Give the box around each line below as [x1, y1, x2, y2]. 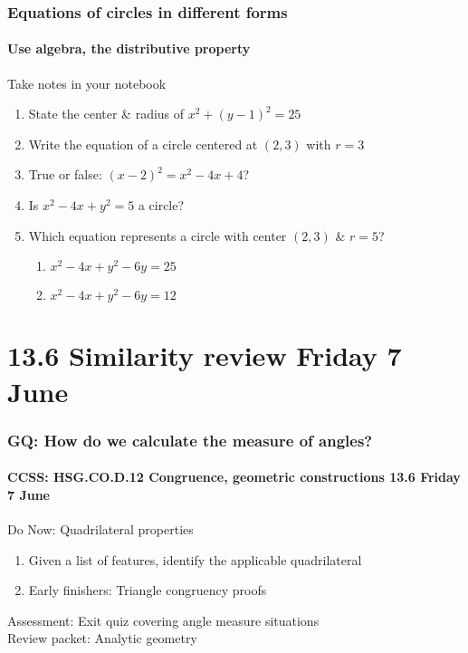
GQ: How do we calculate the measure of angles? [7, 428, 373, 451]
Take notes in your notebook [7, 73, 167, 92]
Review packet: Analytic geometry [7, 629, 197, 648]
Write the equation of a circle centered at [28, 134, 258, 153]
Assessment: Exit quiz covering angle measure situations [7, 610, 320, 629]
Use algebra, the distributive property [7, 39, 251, 58]
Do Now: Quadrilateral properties [7, 520, 194, 538]
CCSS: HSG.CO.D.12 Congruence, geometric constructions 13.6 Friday [7, 467, 461, 486]
